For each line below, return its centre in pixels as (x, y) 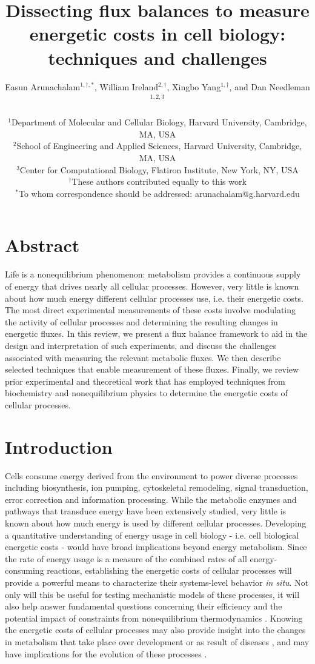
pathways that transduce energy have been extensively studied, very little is (146, 511)
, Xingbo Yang (194, 86)
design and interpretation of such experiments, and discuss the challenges (141, 345)
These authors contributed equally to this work (159, 181)
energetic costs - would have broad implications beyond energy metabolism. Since (156, 547)
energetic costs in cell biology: (157, 34)
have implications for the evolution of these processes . (106, 653)
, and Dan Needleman (270, 86)
